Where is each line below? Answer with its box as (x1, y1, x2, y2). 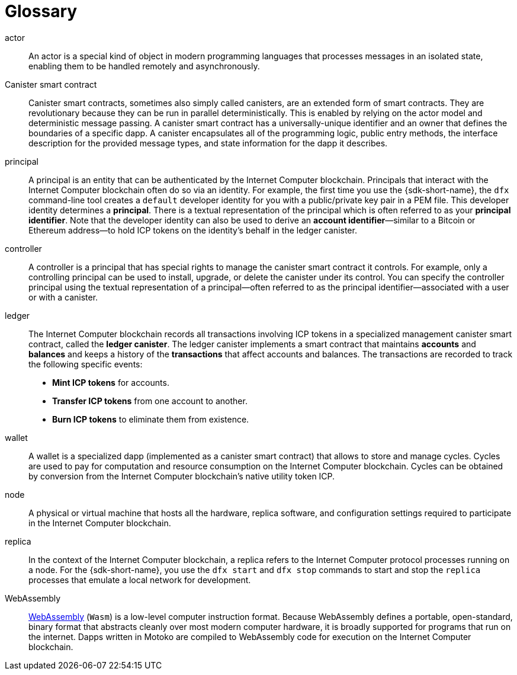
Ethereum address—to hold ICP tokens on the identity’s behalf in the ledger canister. (28, 225, 357, 235)
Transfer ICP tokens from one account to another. (52, 395, 248, 406)
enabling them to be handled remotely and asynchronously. (28, 60, 260, 71)
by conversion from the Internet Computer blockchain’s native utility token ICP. (28, 471, 335, 481)
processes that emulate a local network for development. (28, 574, 251, 585)
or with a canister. (28, 292, 98, 302)
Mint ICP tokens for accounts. (52, 377, 169, 388)
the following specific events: (28, 359, 143, 369)
